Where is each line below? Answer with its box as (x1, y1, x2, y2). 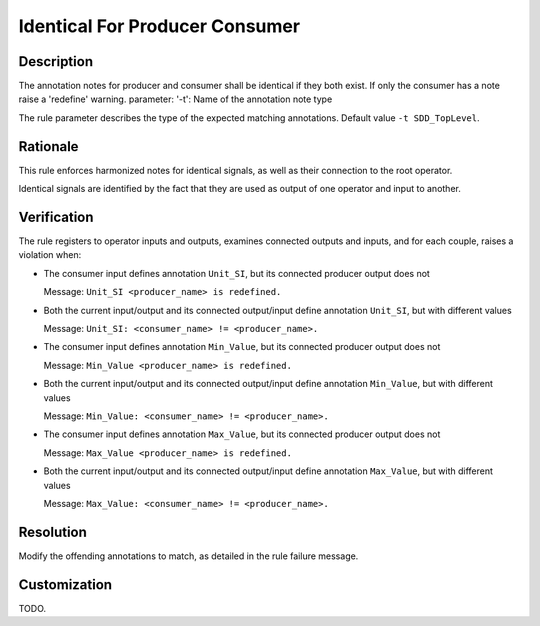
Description (18, 53, 94, 70)
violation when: (18, 249, 82, 261)
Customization (18, 576, 113, 593)
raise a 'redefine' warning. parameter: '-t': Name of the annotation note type (18, 93, 333, 105)
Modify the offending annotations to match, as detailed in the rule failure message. (18, 550, 359, 562)
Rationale (18, 138, 79, 155)
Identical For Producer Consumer (18, 15, 300, 37)
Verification (18, 208, 94, 225)
